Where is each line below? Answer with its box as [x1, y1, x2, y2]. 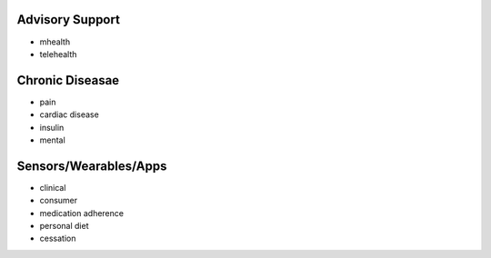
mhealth [39, 36, 71, 47]
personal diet [39, 221, 89, 232]
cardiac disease [39, 109, 99, 120]
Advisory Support [16, 12, 120, 27]
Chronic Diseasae [16, 73, 120, 88]
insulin [39, 122, 65, 133]
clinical [39, 182, 66, 193]
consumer [39, 195, 78, 206]
